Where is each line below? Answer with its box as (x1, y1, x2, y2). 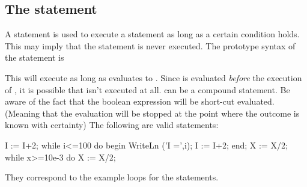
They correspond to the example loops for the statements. (5, 171, 219, 183)
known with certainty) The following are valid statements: (5, 118, 219, 131)
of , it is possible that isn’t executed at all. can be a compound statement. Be (5, 83, 290, 96)
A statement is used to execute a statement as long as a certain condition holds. (5, 28, 300, 40)
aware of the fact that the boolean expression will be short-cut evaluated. (5, 95, 275, 108)
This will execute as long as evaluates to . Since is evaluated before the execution (5, 71, 302, 84)
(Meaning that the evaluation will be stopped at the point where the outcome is (5, 106, 300, 119)
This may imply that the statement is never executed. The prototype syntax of (5, 39, 296, 52)
